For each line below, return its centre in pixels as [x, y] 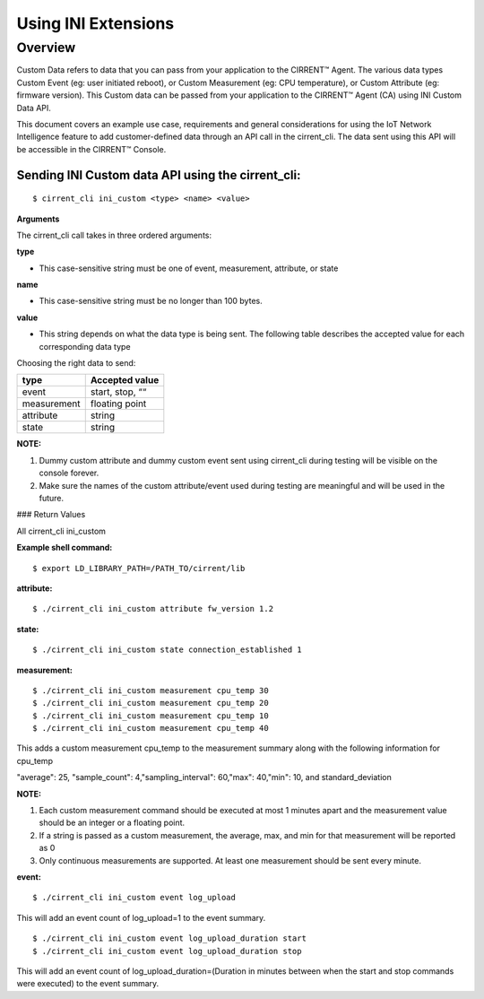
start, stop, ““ [118, 392]
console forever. [69, 473]
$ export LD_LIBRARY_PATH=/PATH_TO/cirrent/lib [139, 568]
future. [52, 498]
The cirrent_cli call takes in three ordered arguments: [114, 235]
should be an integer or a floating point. [112, 823]
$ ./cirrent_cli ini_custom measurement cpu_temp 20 [151, 703]
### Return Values [51, 515]
